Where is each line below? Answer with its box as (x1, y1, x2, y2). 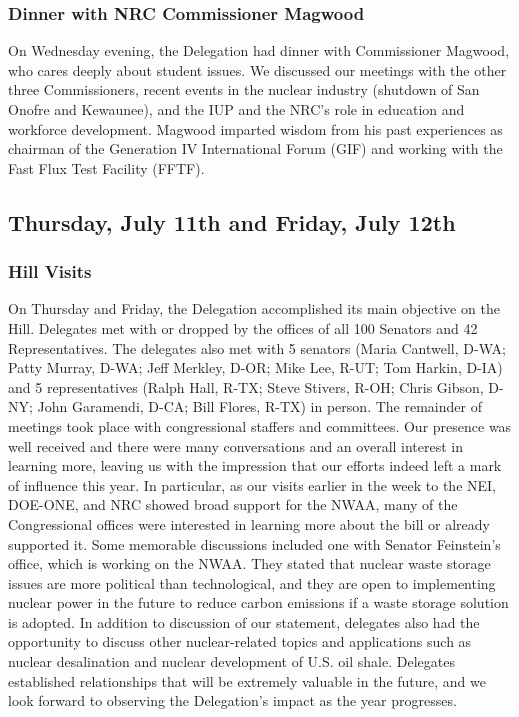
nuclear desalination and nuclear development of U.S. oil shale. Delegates (8, 651, 455, 672)
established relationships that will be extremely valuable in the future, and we (8, 670, 487, 691)
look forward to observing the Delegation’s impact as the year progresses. (8, 690, 457, 711)
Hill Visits (8, 259, 92, 284)
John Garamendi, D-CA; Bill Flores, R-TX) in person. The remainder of (37, 396, 482, 417)
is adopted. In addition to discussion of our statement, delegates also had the (8, 611, 480, 632)
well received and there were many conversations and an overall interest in (8, 435, 464, 456)
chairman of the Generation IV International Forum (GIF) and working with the (8, 138, 503, 159)
